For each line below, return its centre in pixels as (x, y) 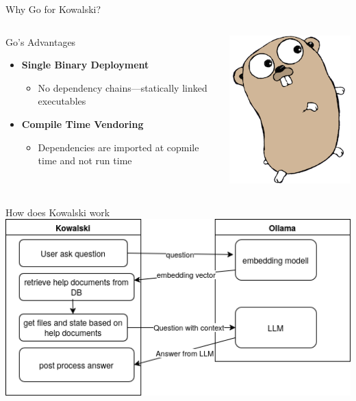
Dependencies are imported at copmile (118, 147)
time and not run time (85, 160)
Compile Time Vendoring (82, 124)
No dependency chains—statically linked (123, 87)
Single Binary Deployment (85, 65)
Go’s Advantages (41, 41)
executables (62, 101)
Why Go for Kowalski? (53, 9)
